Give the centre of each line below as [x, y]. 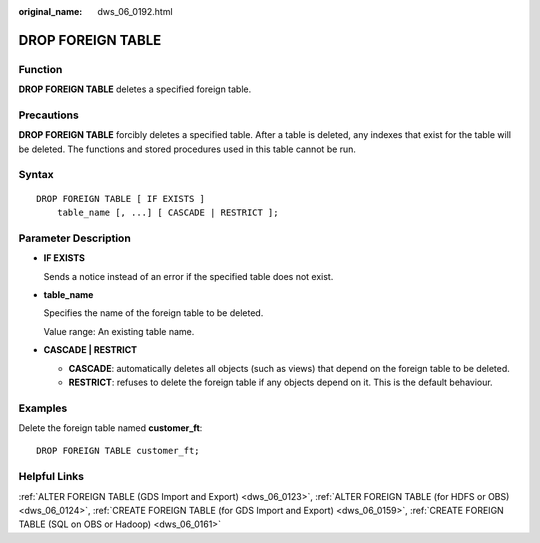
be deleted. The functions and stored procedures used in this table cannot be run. [187, 149]
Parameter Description [75, 238]
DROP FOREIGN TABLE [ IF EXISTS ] [120, 198]
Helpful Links [51, 477]
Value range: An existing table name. [119, 331]
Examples [43, 408]
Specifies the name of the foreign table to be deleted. [153, 313]
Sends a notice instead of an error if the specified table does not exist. [188, 276]
